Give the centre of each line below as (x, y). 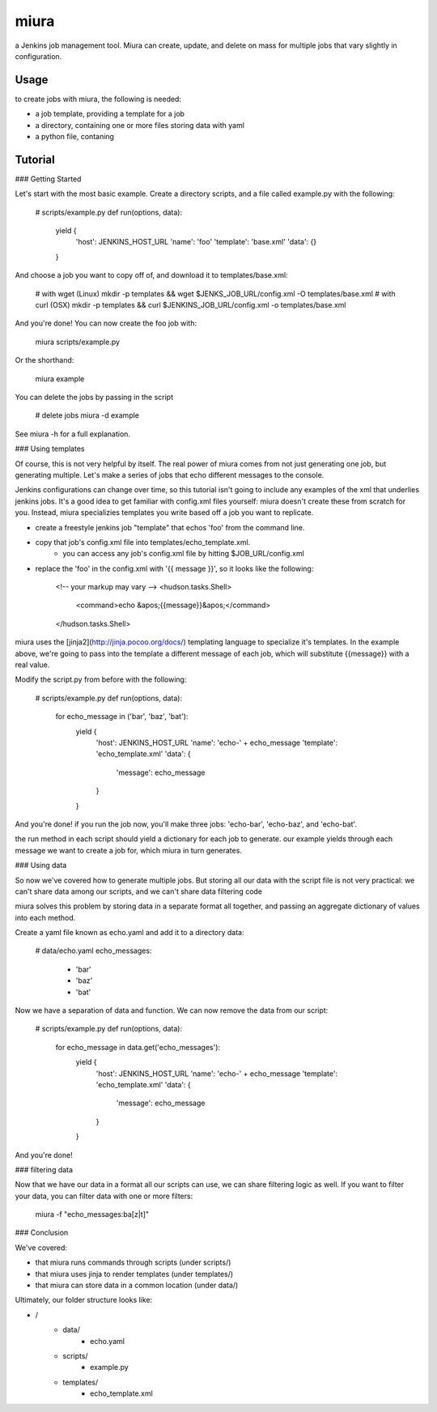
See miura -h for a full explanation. (73, 434)
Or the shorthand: (45, 360)
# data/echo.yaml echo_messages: (93, 951)
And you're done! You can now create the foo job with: (106, 323)
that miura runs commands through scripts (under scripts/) (133, 1262)
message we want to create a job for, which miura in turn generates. (129, 850)
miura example (60, 379)
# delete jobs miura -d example (87, 415)
